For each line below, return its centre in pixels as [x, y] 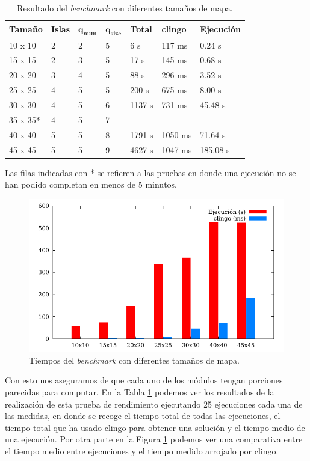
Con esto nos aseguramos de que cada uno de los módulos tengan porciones [144, 380]
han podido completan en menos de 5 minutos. [91, 184]
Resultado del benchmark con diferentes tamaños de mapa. [125, 8]
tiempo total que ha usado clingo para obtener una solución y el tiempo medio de [155, 427]
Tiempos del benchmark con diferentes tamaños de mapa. [134, 360]
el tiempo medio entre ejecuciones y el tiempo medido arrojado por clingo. [142, 450]
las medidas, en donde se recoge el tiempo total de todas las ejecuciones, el [143, 416]
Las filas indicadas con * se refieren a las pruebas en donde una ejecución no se [150, 172]
